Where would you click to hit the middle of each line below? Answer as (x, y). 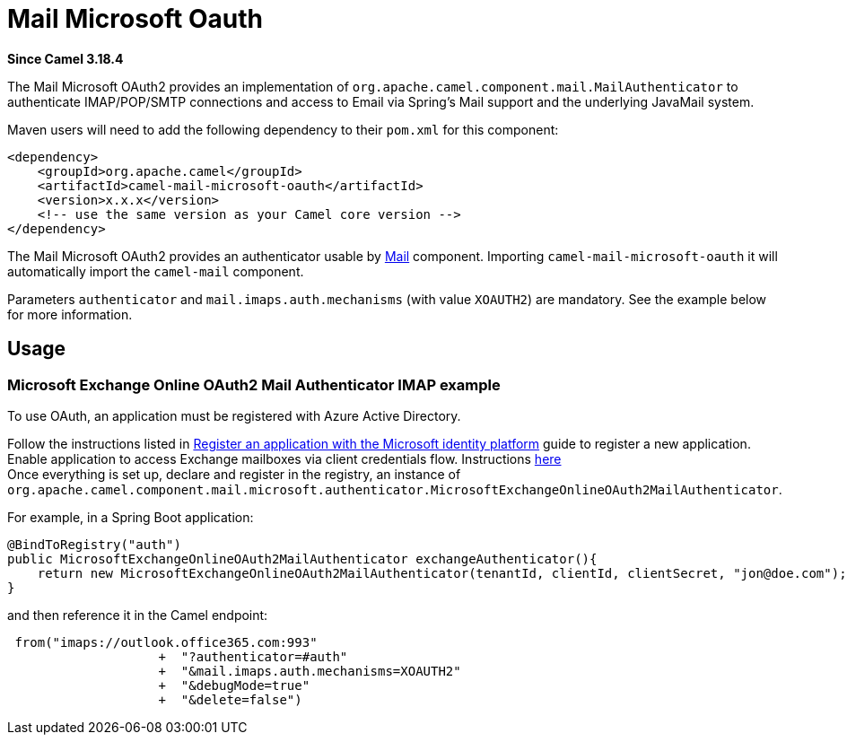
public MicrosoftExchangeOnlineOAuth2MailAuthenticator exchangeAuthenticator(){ (302, 559)
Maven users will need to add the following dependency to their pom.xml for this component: (283, 129)
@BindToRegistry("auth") (94, 544)
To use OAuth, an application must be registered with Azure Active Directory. (234, 415)
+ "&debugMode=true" (234, 685)
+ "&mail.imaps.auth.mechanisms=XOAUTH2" (310, 671)
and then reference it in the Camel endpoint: (138, 615)
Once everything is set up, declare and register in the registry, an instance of (234, 474)
